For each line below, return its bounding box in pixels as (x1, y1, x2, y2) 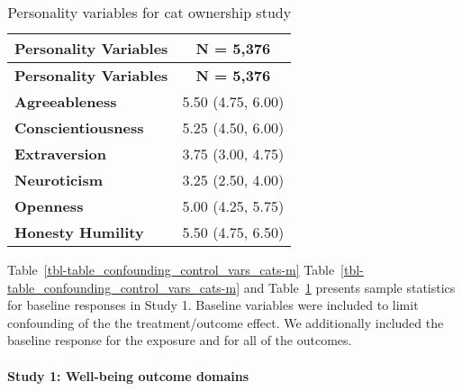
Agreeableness (14, 91, 117, 112)
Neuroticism (14, 169, 103, 190)
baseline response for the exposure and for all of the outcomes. (7, 331, 352, 350)
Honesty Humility (14, 222, 144, 242)
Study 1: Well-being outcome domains (7, 366, 249, 385)
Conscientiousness (14, 117, 144, 138)
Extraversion (14, 143, 106, 164)
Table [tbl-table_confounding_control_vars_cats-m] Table (7, 260, 335, 278)
